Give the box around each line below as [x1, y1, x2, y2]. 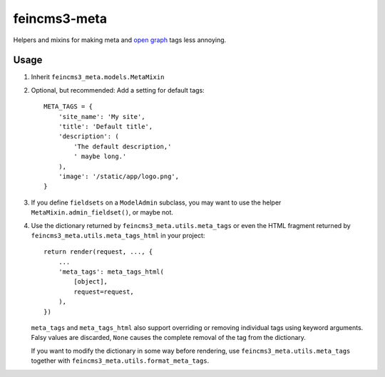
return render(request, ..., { [43, 248, 153, 256]
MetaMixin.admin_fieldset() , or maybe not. [31, 208, 174, 217]
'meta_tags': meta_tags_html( [58, 268, 164, 276]
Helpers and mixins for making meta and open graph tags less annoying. [13, 36, 227, 44]
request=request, [73, 287, 135, 296]
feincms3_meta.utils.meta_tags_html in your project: [31, 231, 205, 239]
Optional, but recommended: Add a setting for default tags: [31, 86, 205, 94]
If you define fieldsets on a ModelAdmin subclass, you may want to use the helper [31, 198, 282, 207]
